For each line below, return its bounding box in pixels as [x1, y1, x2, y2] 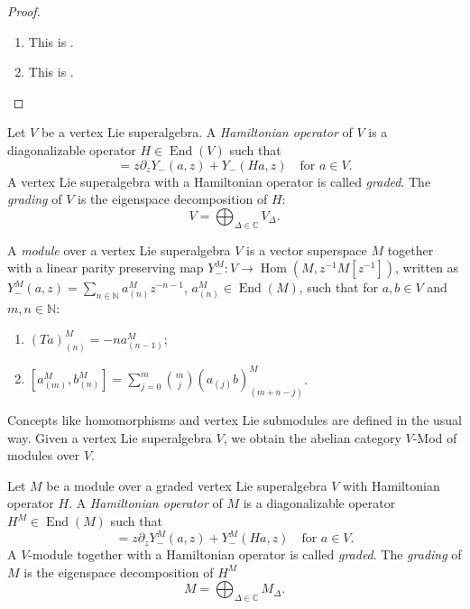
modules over [7, 446, 80, 465]
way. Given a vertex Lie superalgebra [7, 428, 212, 447]
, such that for [299, 278, 378, 297]
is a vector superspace [246, 240, 367, 259]
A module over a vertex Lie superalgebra [7, 240, 231, 259]
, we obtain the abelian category [223, 428, 401, 447]
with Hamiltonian [343, 475, 440, 494]
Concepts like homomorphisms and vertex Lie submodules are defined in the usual [7, 411, 462, 429]
